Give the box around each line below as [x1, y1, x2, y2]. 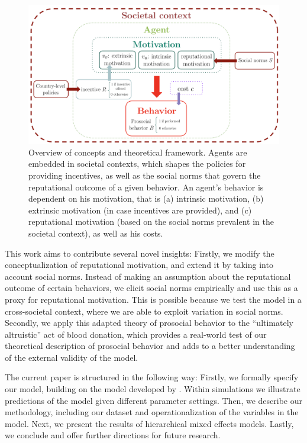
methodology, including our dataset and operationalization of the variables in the [5, 406, 299, 418]
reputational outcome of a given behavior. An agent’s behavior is [28, 180, 264, 193]
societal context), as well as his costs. [28, 227, 163, 239]
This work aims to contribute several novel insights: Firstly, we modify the [5, 247, 274, 259]
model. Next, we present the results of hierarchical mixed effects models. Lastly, [5, 417, 294, 429]
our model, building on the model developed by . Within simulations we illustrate [5, 383, 300, 395]
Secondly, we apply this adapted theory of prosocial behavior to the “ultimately [5, 316, 293, 329]
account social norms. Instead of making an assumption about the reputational [5, 270, 291, 282]
